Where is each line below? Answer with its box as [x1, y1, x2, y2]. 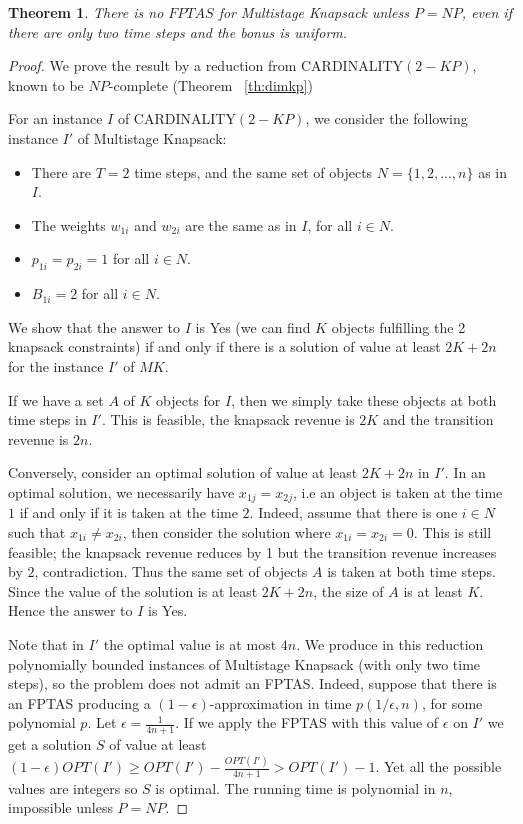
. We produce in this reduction [296, 633, 484, 654]
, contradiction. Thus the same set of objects [34, 561, 308, 582]
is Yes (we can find [195, 316, 311, 337]
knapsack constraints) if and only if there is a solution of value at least [8, 336, 441, 357]
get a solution [8, 734, 92, 755]
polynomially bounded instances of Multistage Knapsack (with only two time [8, 653, 481, 674]
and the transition [382, 409, 494, 430]
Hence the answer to [8, 600, 133, 621]
